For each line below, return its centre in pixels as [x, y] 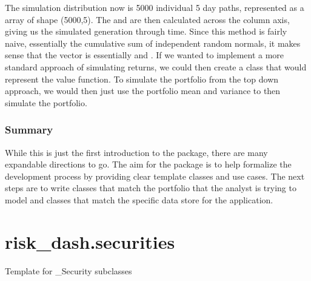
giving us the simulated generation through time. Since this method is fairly [146, 31]
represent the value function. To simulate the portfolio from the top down [142, 79]
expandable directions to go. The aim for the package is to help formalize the [148, 164]
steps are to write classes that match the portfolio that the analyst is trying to [151, 188]
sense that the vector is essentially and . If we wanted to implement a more [145, 55]
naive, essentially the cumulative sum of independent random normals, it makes [153, 43]
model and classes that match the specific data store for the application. [139, 199]
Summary [29, 130]
